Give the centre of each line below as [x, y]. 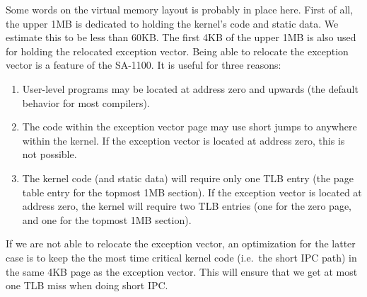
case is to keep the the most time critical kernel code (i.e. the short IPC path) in [181, 257]
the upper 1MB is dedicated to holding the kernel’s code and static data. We [172, 23]
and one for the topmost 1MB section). [107, 219]
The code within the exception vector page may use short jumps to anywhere [190, 127]
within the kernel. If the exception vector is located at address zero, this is [183, 140]
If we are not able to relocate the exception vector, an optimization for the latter [181, 243]
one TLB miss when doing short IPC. [87, 285]
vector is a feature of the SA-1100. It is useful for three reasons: [144, 65]
